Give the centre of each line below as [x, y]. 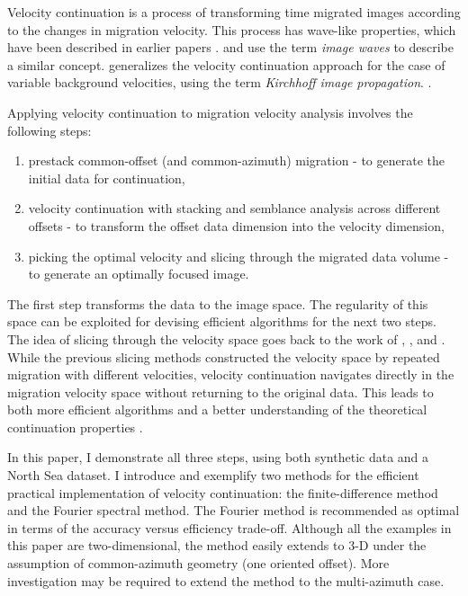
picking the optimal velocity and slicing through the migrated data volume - [238, 256]
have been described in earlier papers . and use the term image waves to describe [231, 47]
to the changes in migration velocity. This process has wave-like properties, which [232, 29]
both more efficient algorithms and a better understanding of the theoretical [217, 409]
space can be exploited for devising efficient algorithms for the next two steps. [222, 321]
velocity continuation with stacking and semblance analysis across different [234, 208]
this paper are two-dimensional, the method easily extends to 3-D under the [217, 545]
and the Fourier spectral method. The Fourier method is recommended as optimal [234, 510]
